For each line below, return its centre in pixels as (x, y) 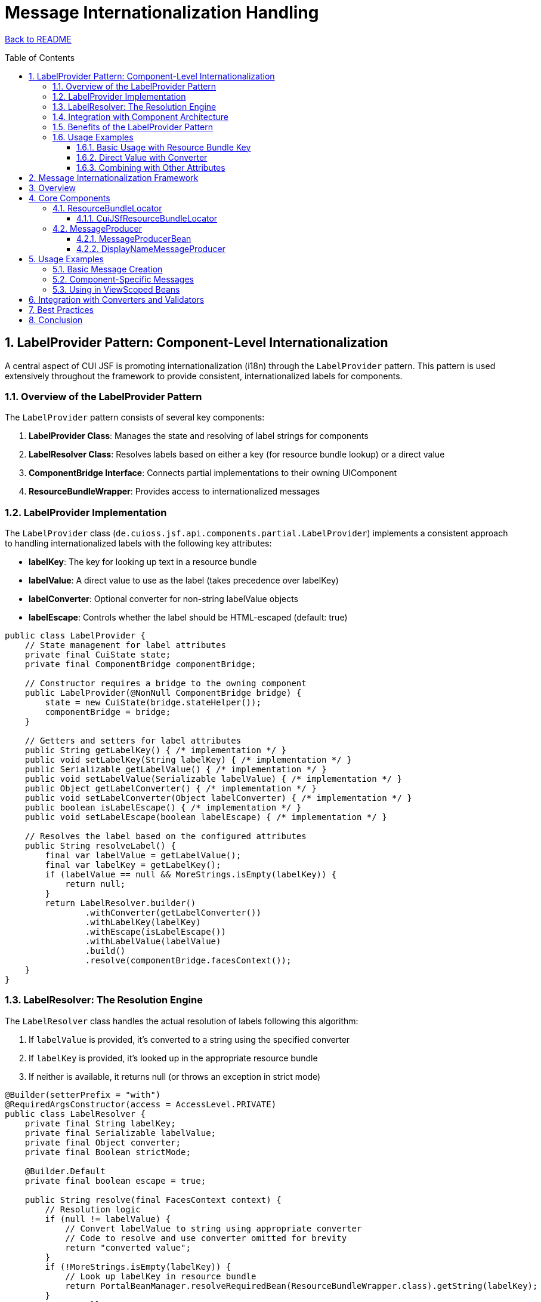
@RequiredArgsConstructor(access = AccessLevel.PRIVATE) (141, 1104)
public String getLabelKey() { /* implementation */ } (156, 750)
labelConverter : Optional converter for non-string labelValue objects (164, 599)
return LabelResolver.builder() (120, 903)
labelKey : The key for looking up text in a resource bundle (143, 562)
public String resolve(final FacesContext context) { (153, 1200)
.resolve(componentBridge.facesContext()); (188, 961)
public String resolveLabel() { (100, 846)
